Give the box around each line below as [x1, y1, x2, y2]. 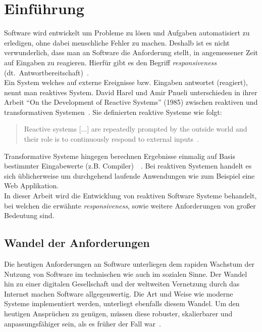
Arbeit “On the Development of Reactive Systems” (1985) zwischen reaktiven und [4, 97, 258, 107]
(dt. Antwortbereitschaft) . [4, 67, 89, 77]
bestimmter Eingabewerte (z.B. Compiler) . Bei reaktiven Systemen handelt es [4, 160, 252, 171]
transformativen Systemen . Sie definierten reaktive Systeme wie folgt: [4, 106, 222, 117]
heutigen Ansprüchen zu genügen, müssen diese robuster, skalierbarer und [4, 308, 233, 318]
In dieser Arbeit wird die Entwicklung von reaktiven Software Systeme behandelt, [4, 190, 257, 201]
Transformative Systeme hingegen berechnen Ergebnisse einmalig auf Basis [4, 150, 235, 161]
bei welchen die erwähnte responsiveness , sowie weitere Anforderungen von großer [4, 200, 256, 211]
